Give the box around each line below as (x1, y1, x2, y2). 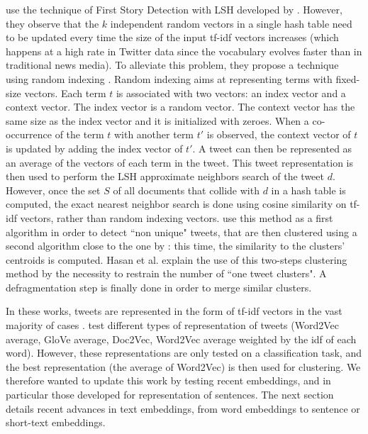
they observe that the (6, 16, 99, 30)
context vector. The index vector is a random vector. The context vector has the (6, 99, 355, 114)
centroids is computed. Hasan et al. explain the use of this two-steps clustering (6, 252, 347, 267)
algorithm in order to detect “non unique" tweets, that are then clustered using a (6, 224, 357, 239)
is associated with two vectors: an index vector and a (116, 85, 346, 100)
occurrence (6, 127, 52, 142)
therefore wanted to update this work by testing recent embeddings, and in (6, 373, 331, 388)
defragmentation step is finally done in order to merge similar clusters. (6, 279, 312, 294)
